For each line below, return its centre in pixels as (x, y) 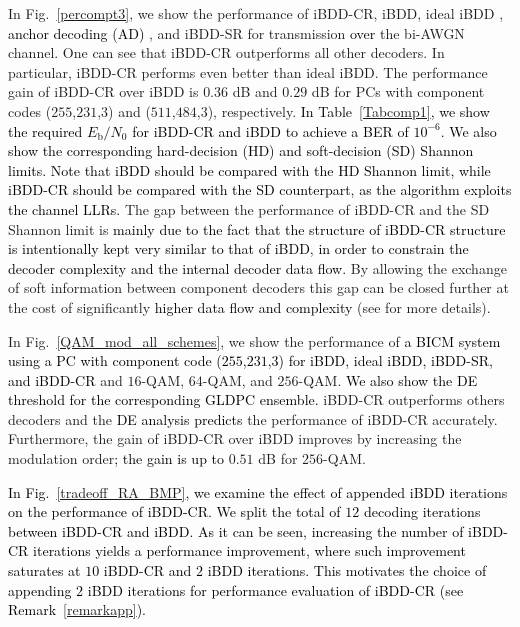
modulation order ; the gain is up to (116, 458)
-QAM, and (237, 379)
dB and (255, 91)
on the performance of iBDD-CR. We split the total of (174, 511)
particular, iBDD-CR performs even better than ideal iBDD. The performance (248, 71)
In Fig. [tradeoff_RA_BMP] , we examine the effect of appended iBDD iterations (258, 491)
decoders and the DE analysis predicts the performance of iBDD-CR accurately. (253, 418)
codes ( (30, 110)
